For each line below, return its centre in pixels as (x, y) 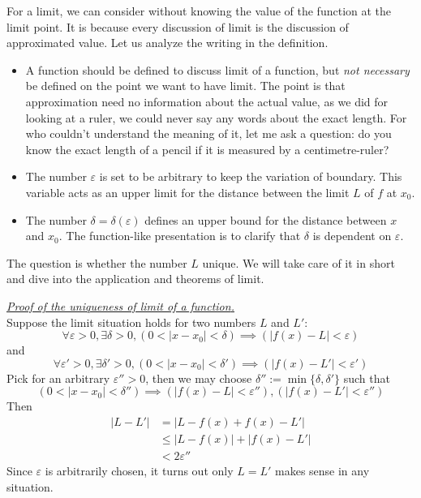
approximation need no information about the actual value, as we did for (207, 101)
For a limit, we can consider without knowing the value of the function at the (199, 11)
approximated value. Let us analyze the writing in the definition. (168, 43)
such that (367, 378)
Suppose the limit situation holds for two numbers (131, 322)
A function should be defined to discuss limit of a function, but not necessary (217, 69)
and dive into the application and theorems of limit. (135, 279)
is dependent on (352, 236)
